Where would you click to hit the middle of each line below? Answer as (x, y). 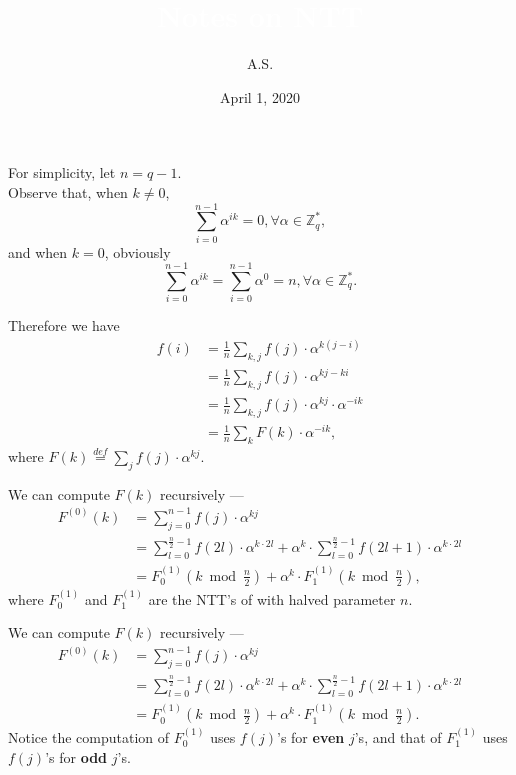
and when (38, 251)
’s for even (310, 736)
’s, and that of (398, 736)
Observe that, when (68, 191)
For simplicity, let (62, 172)
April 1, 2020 (260, 96)
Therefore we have (64, 325)
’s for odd (76, 756)
